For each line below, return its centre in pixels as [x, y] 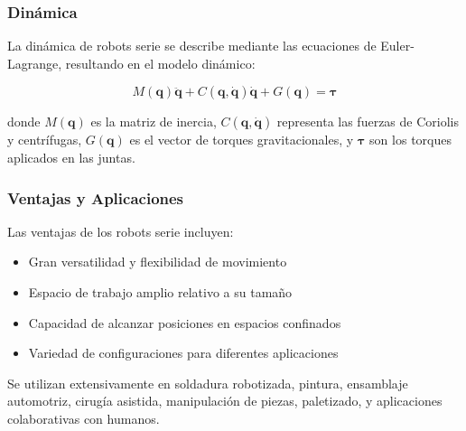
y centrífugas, [45, 140]
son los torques [410, 140]
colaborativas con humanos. [84, 418]
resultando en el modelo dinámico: [160, 63]
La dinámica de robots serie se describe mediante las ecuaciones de [192, 46]
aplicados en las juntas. [71, 157]
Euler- [397, 46]
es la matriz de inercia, [154, 122]
